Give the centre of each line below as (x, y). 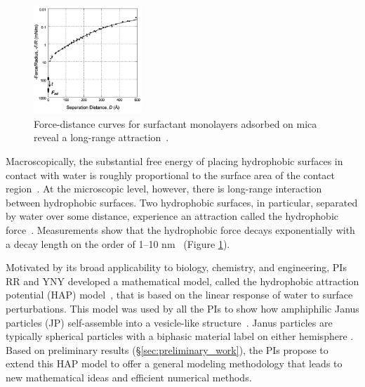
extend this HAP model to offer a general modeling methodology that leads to (174, 363)
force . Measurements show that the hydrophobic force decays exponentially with (180, 230)
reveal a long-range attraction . (101, 137)
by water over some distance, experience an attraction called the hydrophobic (172, 216)
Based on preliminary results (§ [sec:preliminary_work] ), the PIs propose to (167, 349)
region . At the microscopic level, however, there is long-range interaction (164, 189)
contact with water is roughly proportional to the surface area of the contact (170, 175)
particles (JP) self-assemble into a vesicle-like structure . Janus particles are (169, 322)
